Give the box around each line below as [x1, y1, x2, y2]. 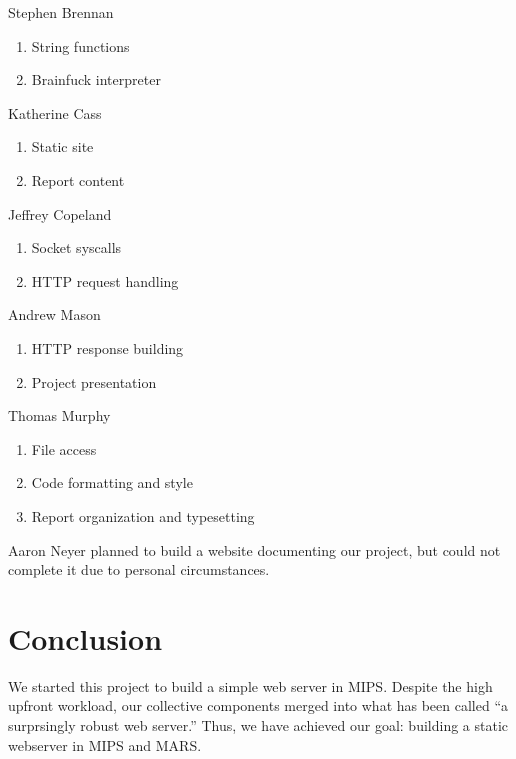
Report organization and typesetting [31, 505, 255, 526]
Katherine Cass [8, 102, 102, 123]
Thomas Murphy [8, 405, 111, 426]
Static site [31, 136, 94, 157]
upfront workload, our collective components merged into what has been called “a [8, 695, 509, 716]
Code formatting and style [31, 472, 193, 493]
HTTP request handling [31, 270, 179, 291]
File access [31, 438, 97, 459]
